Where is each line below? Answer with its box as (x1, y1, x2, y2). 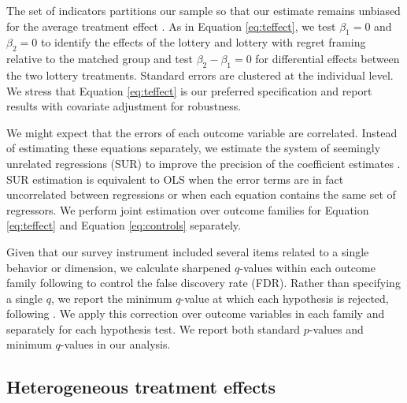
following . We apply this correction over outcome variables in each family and (6, 305, 385, 322)
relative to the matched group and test (6, 50, 193, 67)
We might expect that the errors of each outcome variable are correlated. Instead (6, 124, 398, 140)
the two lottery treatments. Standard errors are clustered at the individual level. (6, 66, 394, 83)
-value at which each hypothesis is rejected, (180, 289, 389, 306)
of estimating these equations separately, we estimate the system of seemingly (6, 140, 381, 156)
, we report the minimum (50, 289, 172, 306)
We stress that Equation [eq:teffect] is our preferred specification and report (6, 82, 372, 99)
